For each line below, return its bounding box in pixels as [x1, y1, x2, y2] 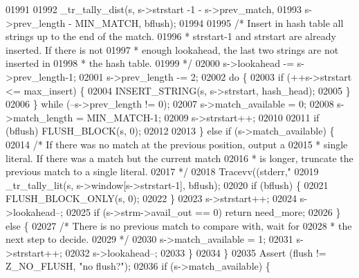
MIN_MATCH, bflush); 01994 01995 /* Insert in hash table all [75, 15, 344, 30]
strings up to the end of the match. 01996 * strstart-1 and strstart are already [6, 29, 336, 43]
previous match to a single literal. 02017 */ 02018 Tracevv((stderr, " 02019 [6, 164, 319, 179]
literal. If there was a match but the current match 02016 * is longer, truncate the [6, 150, 353, 165]
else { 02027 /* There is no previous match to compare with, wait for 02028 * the [6, 218, 352, 232]
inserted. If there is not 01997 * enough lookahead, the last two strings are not [6, 42, 339, 57]
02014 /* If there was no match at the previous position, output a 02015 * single [6, 137, 348, 151]
